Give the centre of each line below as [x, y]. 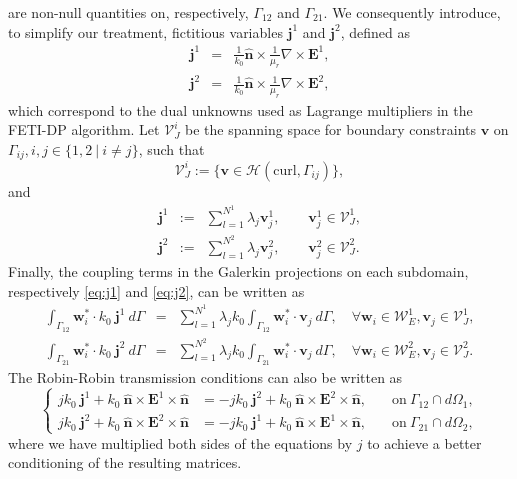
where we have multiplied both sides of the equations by [180, 442]
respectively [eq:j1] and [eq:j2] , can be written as [156, 290]
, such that [171, 149]
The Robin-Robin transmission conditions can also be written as [205, 376]
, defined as [375, 31]
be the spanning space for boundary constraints [330, 129]
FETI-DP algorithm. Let [84, 129]
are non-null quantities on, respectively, [128, 12]
